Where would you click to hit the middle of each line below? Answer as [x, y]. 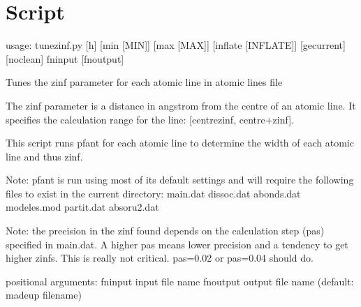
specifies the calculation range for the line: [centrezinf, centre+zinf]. [150, 119]
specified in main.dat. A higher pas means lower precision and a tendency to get [177, 244]
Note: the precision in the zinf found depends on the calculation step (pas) [165, 231]
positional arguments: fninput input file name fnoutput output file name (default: [180, 281]
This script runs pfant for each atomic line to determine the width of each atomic [180, 143]
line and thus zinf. [44, 156]
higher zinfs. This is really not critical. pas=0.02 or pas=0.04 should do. [160, 258]
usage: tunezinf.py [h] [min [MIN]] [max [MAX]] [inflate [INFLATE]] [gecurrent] [176, 45]
